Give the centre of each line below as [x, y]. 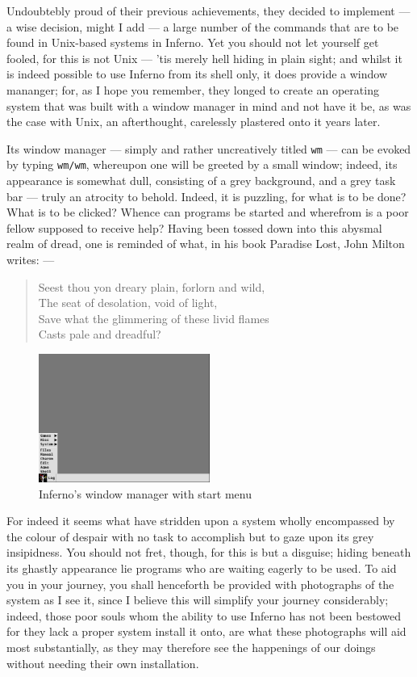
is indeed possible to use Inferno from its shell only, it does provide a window [197, 74]
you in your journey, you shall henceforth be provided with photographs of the [200, 584]
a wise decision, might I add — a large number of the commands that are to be [203, 26]
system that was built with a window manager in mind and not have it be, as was [209, 105]
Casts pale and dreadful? [100, 334]
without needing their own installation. [103, 663]
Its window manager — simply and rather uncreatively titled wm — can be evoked [209, 148]
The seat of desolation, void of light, [128, 303]
